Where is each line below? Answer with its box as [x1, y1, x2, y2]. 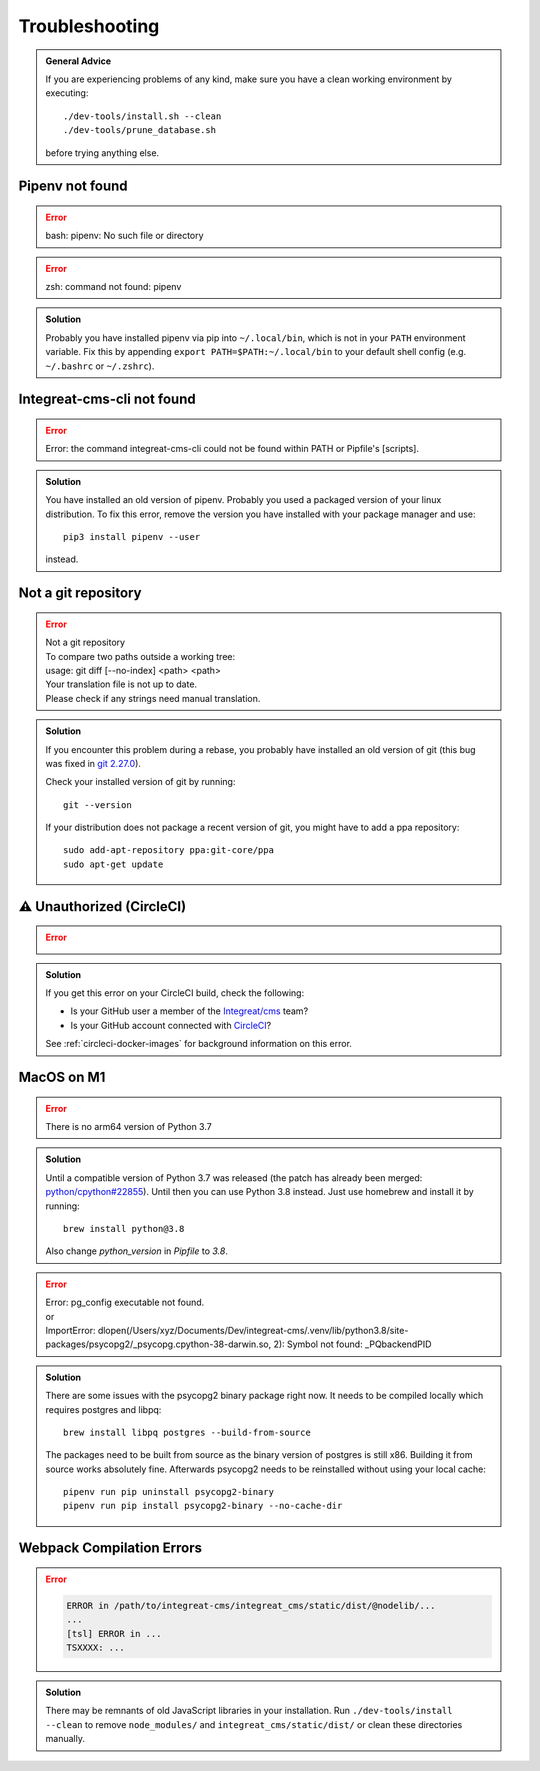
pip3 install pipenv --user [63, 531, 201, 542]
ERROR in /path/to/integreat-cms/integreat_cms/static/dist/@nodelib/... [66, 1600, 436, 1611]
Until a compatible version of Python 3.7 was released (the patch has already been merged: [45, 1171, 423, 1184]
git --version [63, 799, 132, 810]
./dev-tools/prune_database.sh [63, 125, 217, 136]
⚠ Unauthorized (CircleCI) [18, 898, 187, 915]
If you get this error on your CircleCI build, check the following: [45, 987, 305, 999]
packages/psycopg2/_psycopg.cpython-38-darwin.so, [45, 1338, 272, 1350]
